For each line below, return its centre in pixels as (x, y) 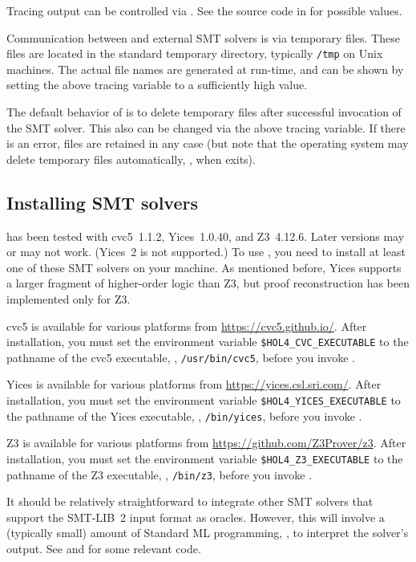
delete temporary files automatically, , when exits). (131, 159)
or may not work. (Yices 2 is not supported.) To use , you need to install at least (206, 252)
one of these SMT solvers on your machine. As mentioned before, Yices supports (204, 267)
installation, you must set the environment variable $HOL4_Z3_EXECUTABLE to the (205, 458)
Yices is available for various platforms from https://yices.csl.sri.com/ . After (194, 384)
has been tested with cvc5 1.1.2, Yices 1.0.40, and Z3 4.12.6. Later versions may (206, 236)
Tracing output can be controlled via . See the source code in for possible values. (204, 10)
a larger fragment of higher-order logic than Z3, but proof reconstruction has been (208, 283)
